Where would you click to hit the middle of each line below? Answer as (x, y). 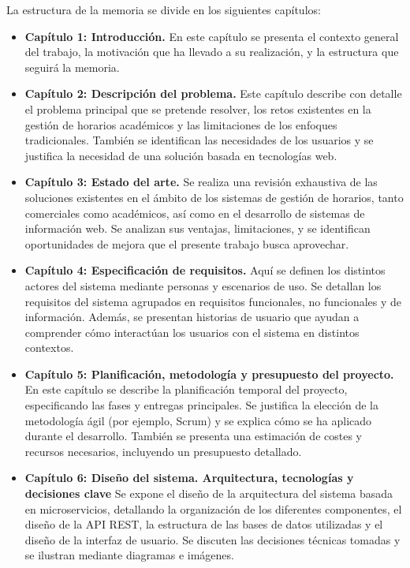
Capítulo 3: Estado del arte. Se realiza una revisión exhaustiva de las (201, 182)
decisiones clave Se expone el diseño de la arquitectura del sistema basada (209, 493)
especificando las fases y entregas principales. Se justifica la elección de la (201, 405)
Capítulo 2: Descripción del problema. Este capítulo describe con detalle (213, 93)
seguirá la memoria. (72, 67)
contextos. (49, 348)
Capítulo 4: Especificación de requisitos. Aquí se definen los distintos (205, 270)
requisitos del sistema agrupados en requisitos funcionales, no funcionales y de (213, 301)
